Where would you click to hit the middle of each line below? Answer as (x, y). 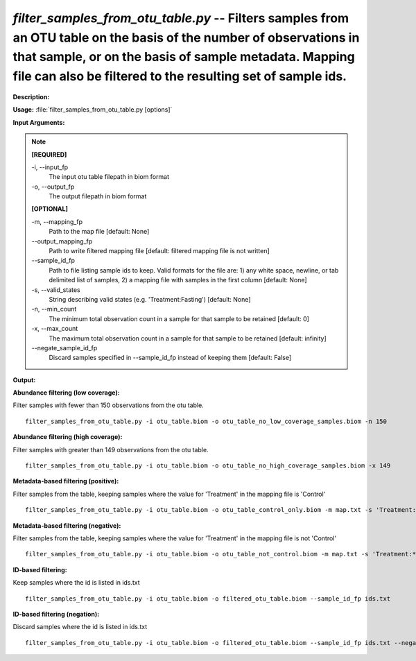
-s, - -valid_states (56, 290)
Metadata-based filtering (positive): (66, 481)
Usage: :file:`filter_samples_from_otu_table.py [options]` (93, 110)
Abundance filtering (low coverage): (67, 393)
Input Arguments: (39, 122)
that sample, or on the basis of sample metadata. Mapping (184, 57)
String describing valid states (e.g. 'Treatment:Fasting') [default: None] (150, 299)
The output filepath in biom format (98, 196)
